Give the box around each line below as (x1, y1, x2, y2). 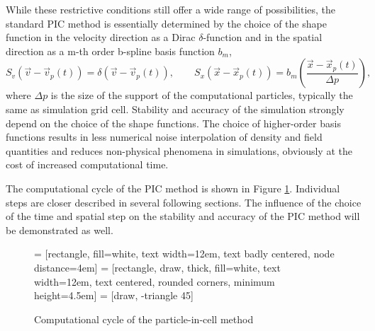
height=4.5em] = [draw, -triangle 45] (34, 288, 194, 303)
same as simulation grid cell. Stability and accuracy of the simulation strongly (6, 101, 345, 116)
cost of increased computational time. (6, 157, 169, 172)
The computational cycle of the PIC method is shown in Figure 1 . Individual (6, 180, 340, 195)
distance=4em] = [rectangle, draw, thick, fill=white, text (34, 260, 281, 274)
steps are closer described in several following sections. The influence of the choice (6, 194, 362, 209)
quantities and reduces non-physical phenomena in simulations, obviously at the (6, 143, 352, 158)
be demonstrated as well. (6, 222, 113, 237)
